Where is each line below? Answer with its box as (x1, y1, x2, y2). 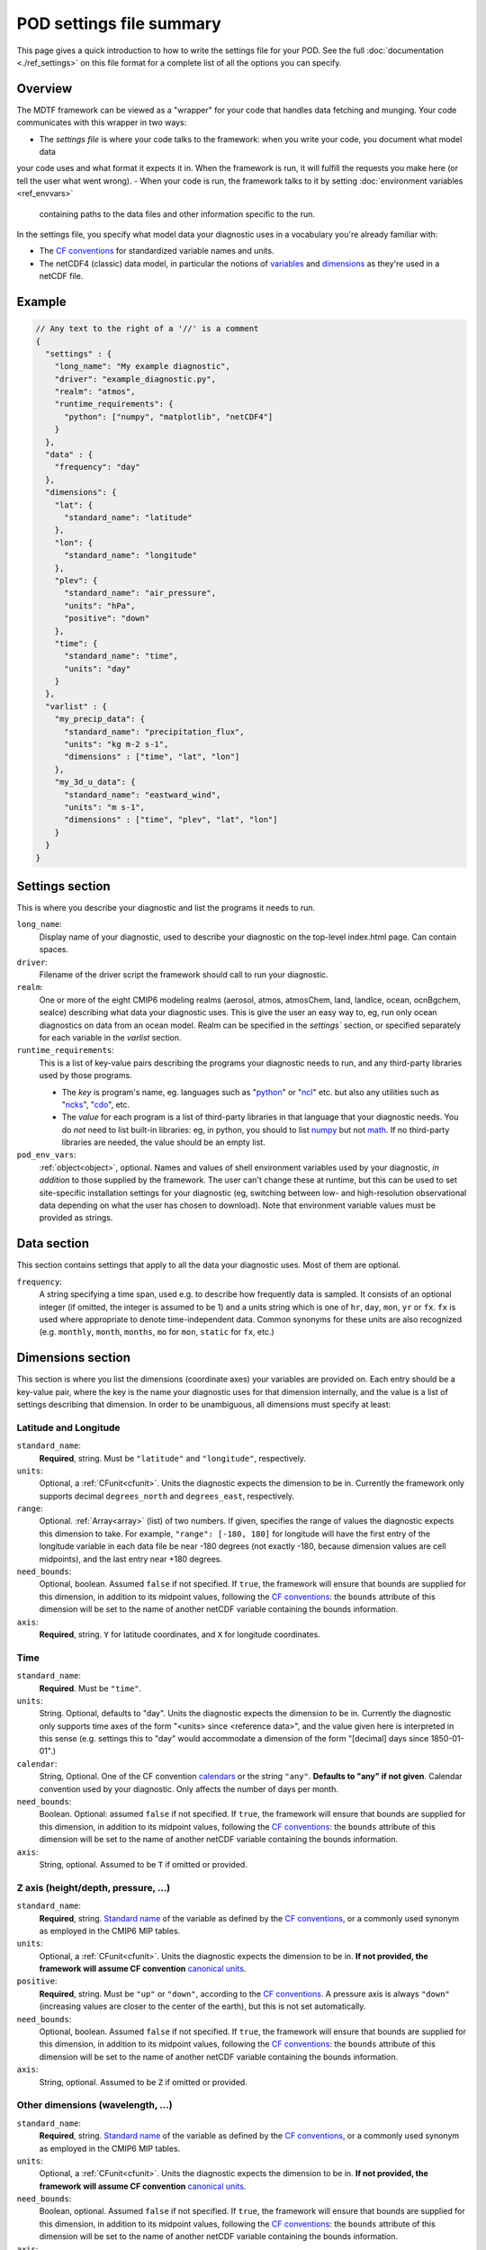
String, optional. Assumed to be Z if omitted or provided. (39, 2076, 247, 2087)
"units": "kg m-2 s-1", (64, 739, 169, 750)
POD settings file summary (16, 13, 222, 33)
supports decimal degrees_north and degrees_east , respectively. (39, 1490, 295, 1501)
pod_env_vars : (16, 1149, 76, 1160)
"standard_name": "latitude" (64, 513, 193, 522)
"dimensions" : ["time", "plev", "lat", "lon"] (64, 814, 278, 825)
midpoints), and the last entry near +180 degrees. (39, 1553, 222, 1564)
